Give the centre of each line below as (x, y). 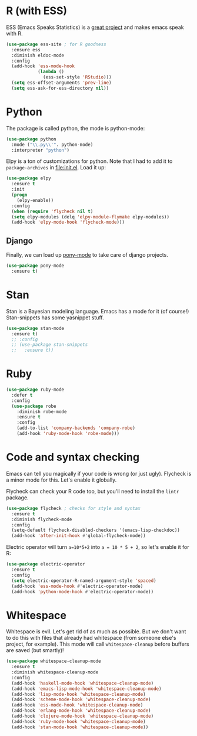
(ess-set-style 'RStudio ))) (77, 77)
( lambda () (51, 72)
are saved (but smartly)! (35, 650)
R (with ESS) (37, 11)
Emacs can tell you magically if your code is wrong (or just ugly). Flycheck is (99, 473)
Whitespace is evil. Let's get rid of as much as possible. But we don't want (96, 632)
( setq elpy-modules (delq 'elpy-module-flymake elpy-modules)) (90, 217)
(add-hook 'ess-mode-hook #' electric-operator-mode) (77, 586)
